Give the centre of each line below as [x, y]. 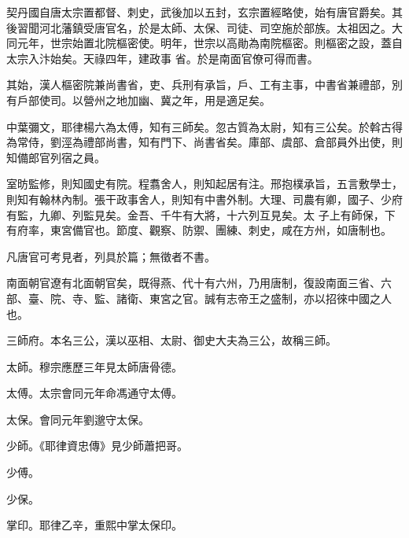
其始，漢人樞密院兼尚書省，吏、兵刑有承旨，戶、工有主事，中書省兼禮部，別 [204, 85]
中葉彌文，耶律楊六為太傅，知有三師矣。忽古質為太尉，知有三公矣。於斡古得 [204, 126]
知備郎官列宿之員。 [56, 157]
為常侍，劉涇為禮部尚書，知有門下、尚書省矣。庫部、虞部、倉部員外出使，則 [204, 142]
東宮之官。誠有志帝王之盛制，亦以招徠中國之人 [270, 298]
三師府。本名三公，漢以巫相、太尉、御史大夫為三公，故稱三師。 [171, 340]
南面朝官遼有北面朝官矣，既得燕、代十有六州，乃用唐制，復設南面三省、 [193, 283]
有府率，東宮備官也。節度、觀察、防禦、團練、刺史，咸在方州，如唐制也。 [199, 230]
